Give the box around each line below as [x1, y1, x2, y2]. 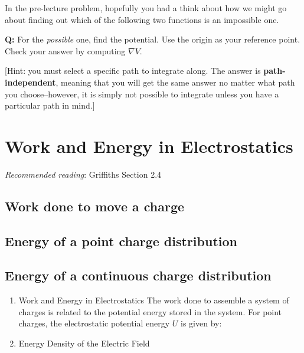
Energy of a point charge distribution [5, 231, 237, 250]
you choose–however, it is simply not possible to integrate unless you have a [5, 87, 279, 100]
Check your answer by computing [5, 44, 126, 57]
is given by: [181, 317, 222, 329]
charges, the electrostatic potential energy [18, 317, 170, 329]
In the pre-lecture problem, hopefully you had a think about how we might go [5, 2, 287, 14]
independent [5, 76, 56, 88]
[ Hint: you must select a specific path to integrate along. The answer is [5, 64, 261, 77]
